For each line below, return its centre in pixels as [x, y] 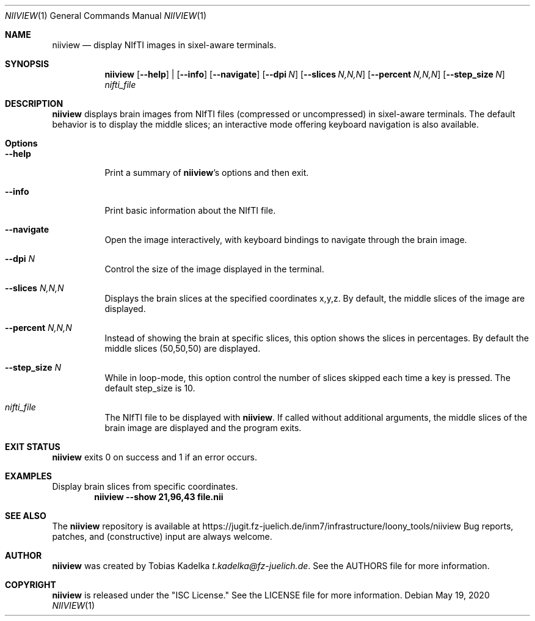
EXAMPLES [28, 476]
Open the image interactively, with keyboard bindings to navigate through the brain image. [286, 240]
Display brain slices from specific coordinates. [145, 486]
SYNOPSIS [27, 64]
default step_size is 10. [150, 388]
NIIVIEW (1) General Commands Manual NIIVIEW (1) [106, 16]
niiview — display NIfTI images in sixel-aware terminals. [164, 45]
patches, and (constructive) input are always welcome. [162, 536]
